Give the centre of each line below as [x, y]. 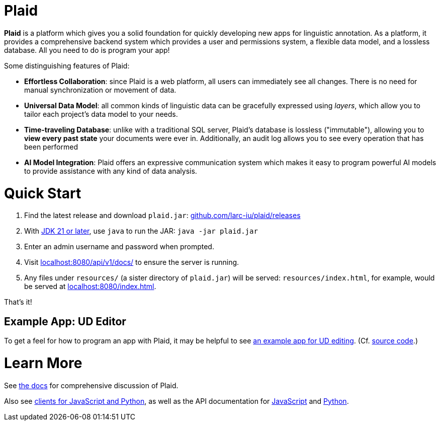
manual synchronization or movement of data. [100, 90]
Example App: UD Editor [65, 321]
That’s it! [18, 302]
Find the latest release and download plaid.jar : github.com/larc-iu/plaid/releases [162, 216]
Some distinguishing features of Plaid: [67, 65]
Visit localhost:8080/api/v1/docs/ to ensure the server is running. [132, 262]
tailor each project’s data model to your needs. [101, 114]
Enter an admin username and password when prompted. [119, 247]
